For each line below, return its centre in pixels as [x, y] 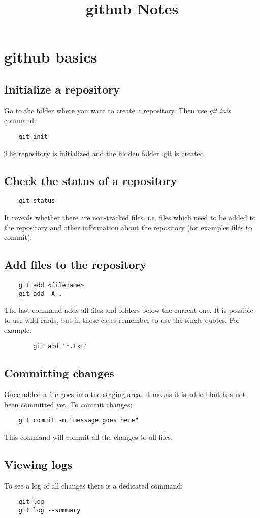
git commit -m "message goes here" [78, 421]
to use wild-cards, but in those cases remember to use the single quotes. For [122, 319]
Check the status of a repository [91, 180]
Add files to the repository [75, 265]
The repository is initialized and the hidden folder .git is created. [105, 153]
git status [37, 201]
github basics [51, 57]
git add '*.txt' [60, 346]
